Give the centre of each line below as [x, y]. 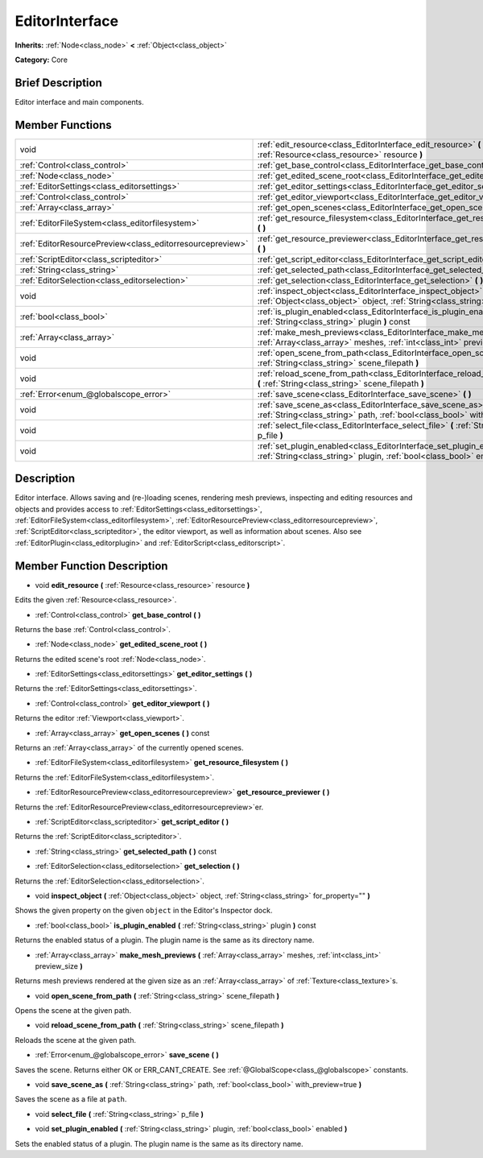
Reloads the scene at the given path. [76, 1040]
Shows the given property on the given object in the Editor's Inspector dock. [144, 911]
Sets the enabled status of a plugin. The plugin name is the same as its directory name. [159, 1144]
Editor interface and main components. [79, 101]
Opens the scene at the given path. [73, 1011]
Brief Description [58, 83]
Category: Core [41, 60]
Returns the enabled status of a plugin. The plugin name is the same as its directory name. [165, 940]
